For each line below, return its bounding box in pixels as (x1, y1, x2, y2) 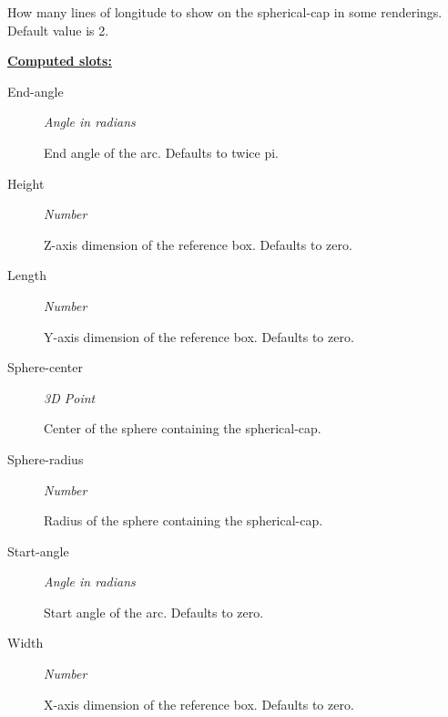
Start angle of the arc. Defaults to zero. (44, 602, 264, 621)
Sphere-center (7, 358, 83, 377)
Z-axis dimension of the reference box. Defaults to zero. (44, 234, 352, 254)
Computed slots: (7, 51, 112, 70)
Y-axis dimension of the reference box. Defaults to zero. (44, 327, 354, 346)
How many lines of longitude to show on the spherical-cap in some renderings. (7, 3, 443, 21)
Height (7, 173, 45, 192)
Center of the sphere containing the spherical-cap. (44, 419, 321, 438)
